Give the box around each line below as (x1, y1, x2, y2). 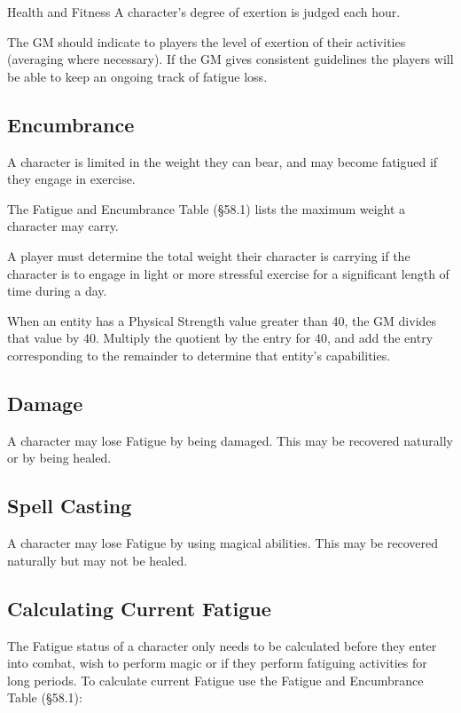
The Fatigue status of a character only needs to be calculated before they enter (7, 636, 437, 654)
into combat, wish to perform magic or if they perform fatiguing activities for (7, 654, 427, 672)
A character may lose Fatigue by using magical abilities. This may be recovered (7, 534, 438, 552)
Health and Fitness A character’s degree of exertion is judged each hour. (7, 3, 401, 20)
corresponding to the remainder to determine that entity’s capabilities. (7, 345, 391, 364)
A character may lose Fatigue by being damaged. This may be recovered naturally (7, 431, 453, 449)
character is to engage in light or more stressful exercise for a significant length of (7, 264, 449, 282)
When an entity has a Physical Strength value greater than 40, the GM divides (7, 311, 437, 329)
